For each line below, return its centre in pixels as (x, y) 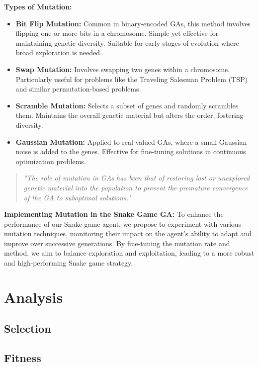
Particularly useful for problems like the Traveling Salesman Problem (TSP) (131, 79)
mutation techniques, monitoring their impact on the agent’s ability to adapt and (128, 233)
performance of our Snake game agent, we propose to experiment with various (123, 224)
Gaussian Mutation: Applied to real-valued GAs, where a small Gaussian (131, 141)
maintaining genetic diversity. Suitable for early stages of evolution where (127, 43)
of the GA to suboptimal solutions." (77, 197)
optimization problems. (51, 161)
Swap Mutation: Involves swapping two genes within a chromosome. (123, 69)
